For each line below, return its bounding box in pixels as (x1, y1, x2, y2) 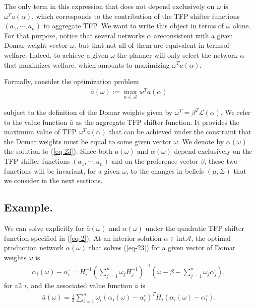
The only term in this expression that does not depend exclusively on (4, 1, 215, 11)
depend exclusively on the (174, 146, 253, 156)
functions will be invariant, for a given (4, 165, 120, 176)
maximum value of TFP (4, 126, 77, 137)
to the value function (4, 116, 67, 127)
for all (4, 280, 22, 290)
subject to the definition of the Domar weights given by (4, 107, 173, 117)
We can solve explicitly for (4, 223, 84, 233)
